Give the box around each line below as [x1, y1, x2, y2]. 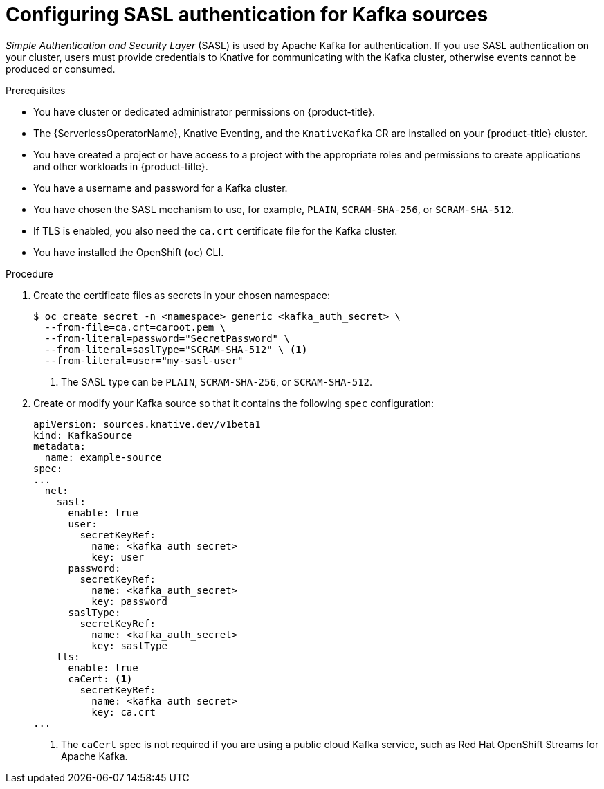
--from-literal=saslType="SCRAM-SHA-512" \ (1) [44, 343, 308, 355]
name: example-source [44, 451, 162, 463]
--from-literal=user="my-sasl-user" [44, 354, 244, 366]
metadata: [33, 440, 86, 452]
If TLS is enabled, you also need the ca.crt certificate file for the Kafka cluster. [33, 224, 398, 237]
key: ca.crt [91, 706, 156, 718]
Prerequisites [6, 84, 66, 96]
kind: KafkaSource [33, 429, 133, 441]
